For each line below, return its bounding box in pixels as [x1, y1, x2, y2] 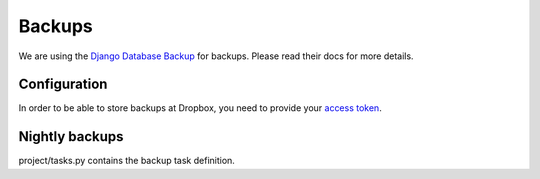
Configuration [18, 76, 108, 93]
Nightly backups [18, 128, 124, 145]
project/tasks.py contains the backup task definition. [18, 155, 235, 167]
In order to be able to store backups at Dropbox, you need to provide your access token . [18, 102, 382, 114]
